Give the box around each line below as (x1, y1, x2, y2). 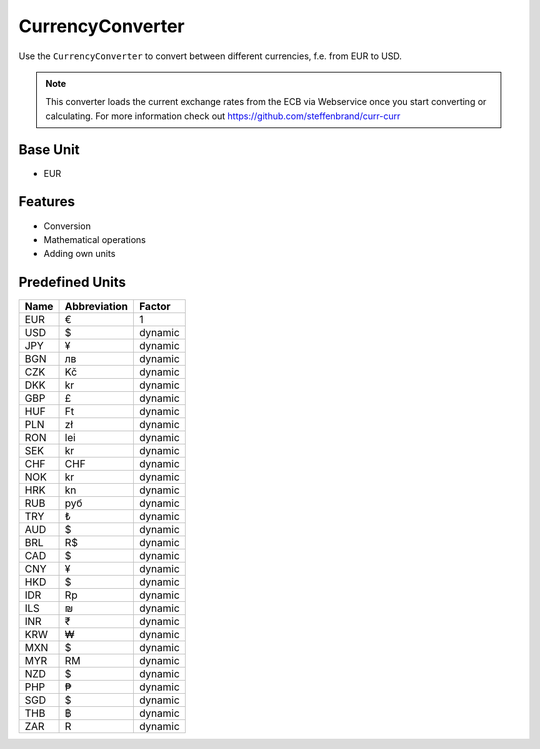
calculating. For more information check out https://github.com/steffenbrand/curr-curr (45, 110, 401, 122)
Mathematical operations (43, 233, 147, 245)
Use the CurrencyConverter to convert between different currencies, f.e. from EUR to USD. (18, 50, 402, 62)
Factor (138, 300, 171, 314)
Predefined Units (18, 274, 127, 291)
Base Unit (18, 141, 80, 158)
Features (18, 193, 75, 210)
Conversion (43, 220, 92, 232)
